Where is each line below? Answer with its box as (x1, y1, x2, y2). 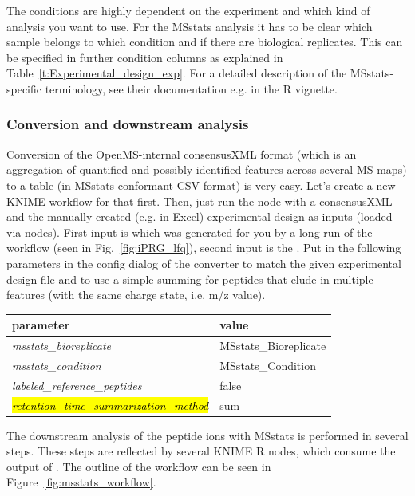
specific (6, 80, 42, 96)
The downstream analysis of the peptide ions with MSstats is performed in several (6, 427, 409, 443)
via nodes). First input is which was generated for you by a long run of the (6, 223, 373, 240)
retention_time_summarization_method (12, 396, 209, 413)
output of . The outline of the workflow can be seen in (6, 458, 271, 474)
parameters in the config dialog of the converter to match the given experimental (6, 254, 401, 271)
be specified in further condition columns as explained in (6, 49, 283, 65)
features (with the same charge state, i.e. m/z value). (6, 286, 266, 303)
